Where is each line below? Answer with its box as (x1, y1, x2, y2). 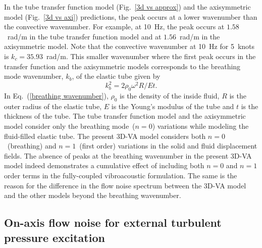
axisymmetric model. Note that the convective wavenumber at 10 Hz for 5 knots (4, 41, 255, 52)
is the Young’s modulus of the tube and (111, 101, 234, 111)
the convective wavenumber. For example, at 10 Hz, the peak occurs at (4, 21, 225, 32)
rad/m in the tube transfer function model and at (7, 31, 162, 41)
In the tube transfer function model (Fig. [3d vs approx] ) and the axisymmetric (4, 2, 251, 12)
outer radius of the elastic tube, (4, 101, 102, 111)
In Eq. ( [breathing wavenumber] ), (4, 90, 109, 101)
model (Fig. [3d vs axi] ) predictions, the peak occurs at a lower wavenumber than (4, 11, 257, 22)
